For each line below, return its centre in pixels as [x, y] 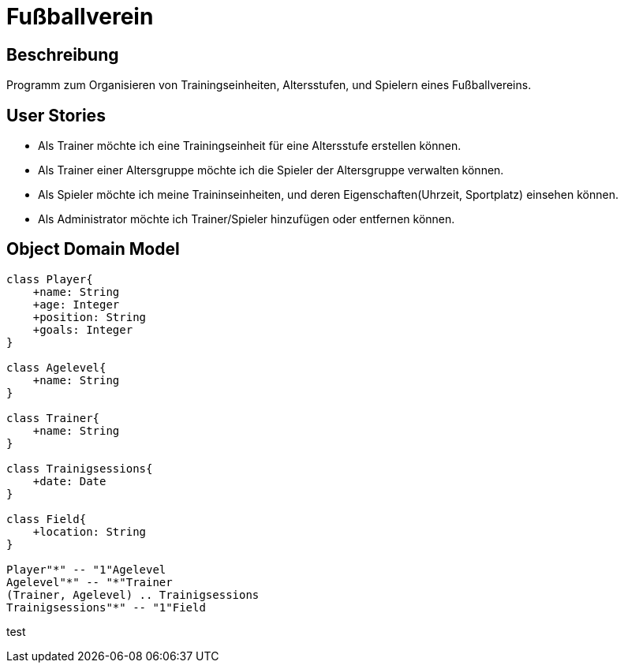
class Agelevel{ [56, 367]
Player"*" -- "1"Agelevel [86, 569]
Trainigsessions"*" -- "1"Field [106, 607]
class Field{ [47, 519]
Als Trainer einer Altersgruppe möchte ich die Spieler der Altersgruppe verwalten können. [271, 170]
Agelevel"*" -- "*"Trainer [90, 582]
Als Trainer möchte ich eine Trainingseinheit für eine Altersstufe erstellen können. [250, 146]
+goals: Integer [83, 329]
